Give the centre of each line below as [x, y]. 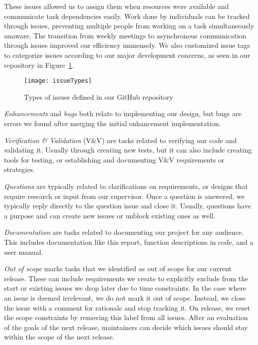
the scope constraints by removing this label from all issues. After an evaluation [126, 317]
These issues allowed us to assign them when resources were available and [117, 6]
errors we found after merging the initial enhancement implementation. [113, 123]
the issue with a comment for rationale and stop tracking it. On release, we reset [127, 307]
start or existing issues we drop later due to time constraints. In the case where [125, 288]
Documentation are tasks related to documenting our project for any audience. [124, 232]
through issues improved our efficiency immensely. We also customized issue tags [127, 45]
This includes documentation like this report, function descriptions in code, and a [129, 242]
